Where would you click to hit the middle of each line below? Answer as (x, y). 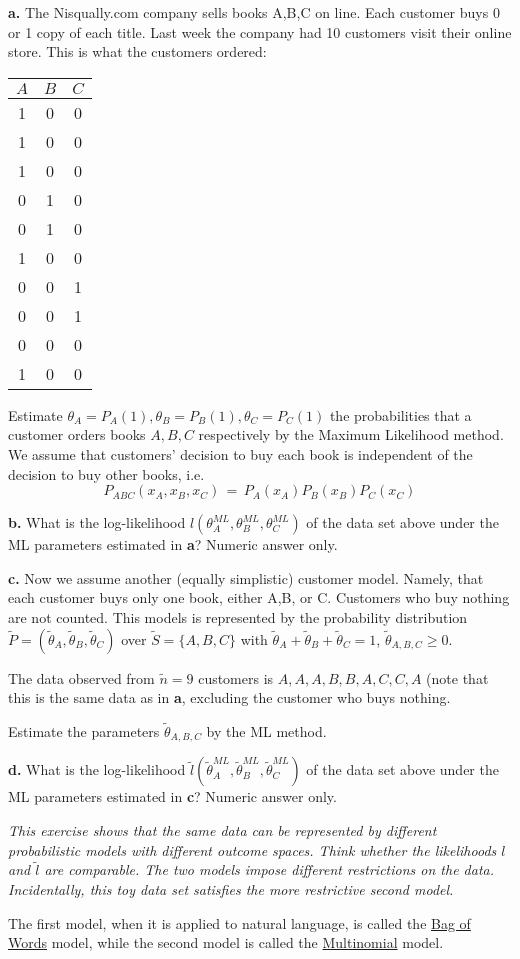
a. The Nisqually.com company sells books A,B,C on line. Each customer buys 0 (254, 12)
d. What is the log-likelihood (97, 769)
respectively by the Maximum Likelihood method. (351, 434)
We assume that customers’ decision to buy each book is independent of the (240, 453)
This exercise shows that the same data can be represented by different (222, 829)
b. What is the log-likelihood (97, 522)
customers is (236, 677)
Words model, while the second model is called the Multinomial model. (226, 942)
